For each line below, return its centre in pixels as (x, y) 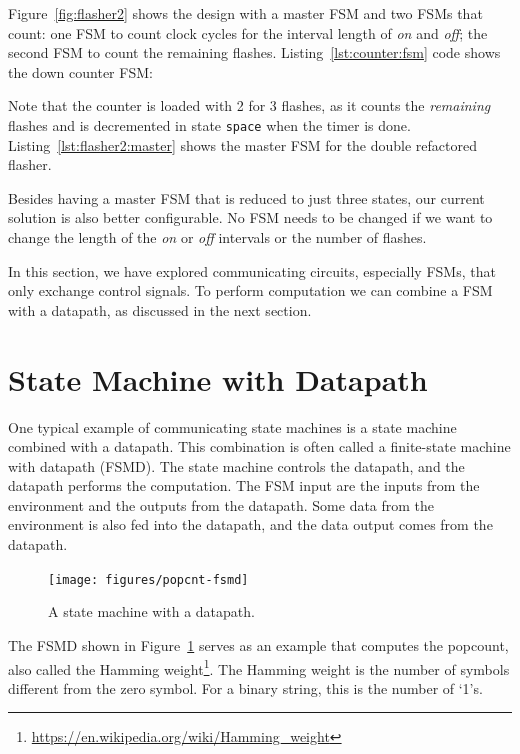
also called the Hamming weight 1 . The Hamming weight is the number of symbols (259, 667)
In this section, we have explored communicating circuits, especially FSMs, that (252, 270)
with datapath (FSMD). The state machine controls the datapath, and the (236, 465)
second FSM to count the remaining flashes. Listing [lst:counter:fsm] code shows (254, 52)
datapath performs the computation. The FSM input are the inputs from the (244, 485)
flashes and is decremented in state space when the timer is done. (209, 124)
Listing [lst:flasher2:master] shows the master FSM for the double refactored (243, 144)
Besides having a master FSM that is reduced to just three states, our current (246, 197)
